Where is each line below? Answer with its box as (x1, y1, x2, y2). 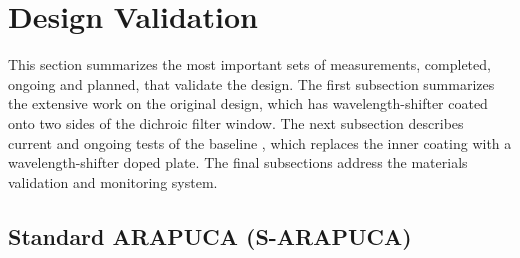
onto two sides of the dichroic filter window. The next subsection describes (8, 112, 464, 133)
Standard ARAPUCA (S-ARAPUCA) (8, 220, 412, 251)
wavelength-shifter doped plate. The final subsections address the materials (8, 152, 468, 173)
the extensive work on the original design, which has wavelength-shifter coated (8, 93, 488, 114)
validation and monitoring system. (8, 171, 218, 192)
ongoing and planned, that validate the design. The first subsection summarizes (8, 73, 495, 94)
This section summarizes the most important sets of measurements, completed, (8, 54, 491, 75)
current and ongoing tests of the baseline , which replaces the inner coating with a (8, 132, 512, 153)
